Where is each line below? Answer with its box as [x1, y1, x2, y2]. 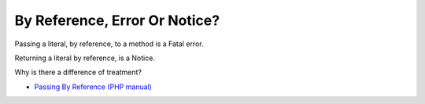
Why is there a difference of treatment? [14, 67, 142, 77]
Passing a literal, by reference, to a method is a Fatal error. [14, 39, 204, 48]
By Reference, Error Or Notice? [14, 12, 220, 29]
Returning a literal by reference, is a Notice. [14, 53, 155, 63]
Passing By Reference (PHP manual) [34, 82, 153, 91]
